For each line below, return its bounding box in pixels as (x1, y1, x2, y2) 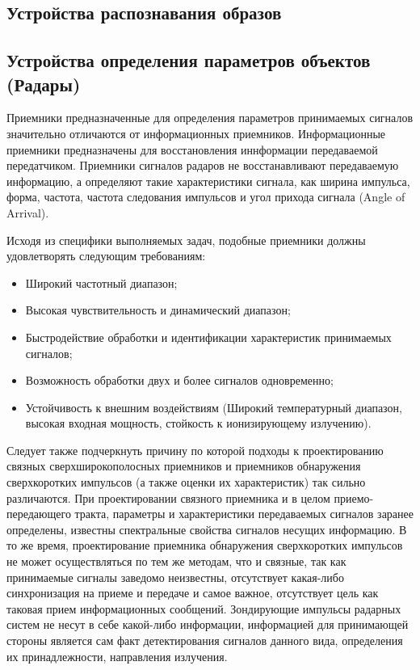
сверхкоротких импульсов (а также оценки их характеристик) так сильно (6, 474, 366, 491)
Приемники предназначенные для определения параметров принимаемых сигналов (6, 109, 414, 126)
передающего (6, 505, 71, 522)
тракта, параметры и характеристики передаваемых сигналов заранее (74, 505, 414, 522)
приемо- (334, 489, 374, 506)
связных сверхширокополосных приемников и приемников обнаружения (6, 457, 361, 474)
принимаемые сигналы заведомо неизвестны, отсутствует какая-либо (6, 568, 344, 585)
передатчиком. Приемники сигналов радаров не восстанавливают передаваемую (6, 157, 399, 174)
